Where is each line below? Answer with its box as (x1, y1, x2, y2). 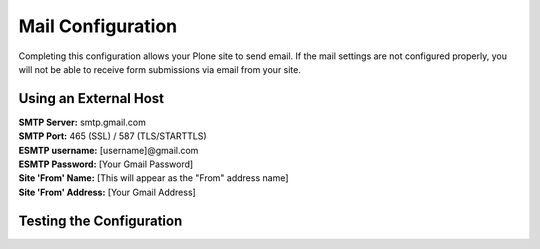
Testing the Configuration (18, 212, 183, 229)
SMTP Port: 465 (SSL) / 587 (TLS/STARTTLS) (18, 130, 207, 142)
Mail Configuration (18, 15, 178, 37)
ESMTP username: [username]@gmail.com (18, 144, 199, 156)
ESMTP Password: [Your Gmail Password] (18, 158, 194, 170)
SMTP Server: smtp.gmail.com (18, 116, 147, 128)
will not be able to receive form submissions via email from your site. (18, 63, 302, 75)
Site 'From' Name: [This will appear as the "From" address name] (18, 172, 289, 184)
